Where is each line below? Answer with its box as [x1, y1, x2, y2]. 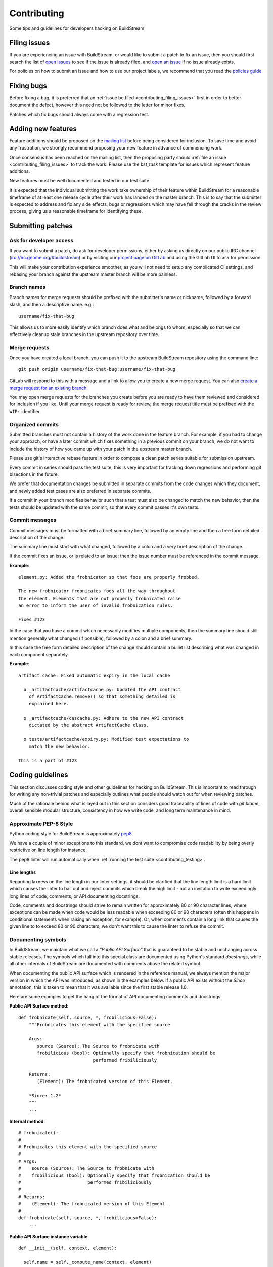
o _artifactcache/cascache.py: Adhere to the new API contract [23, 715, 184, 721]
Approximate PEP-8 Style [9, 820, 73, 827]
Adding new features [9, 124, 77, 133]
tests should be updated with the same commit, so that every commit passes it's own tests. [9, 504, 200, 510]
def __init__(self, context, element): [18, 1245, 117, 1251]
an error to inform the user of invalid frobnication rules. [18, 603, 173, 608]
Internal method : [9, 1118, 45, 1124]
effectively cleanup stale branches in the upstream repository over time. [9, 331, 159, 338]
